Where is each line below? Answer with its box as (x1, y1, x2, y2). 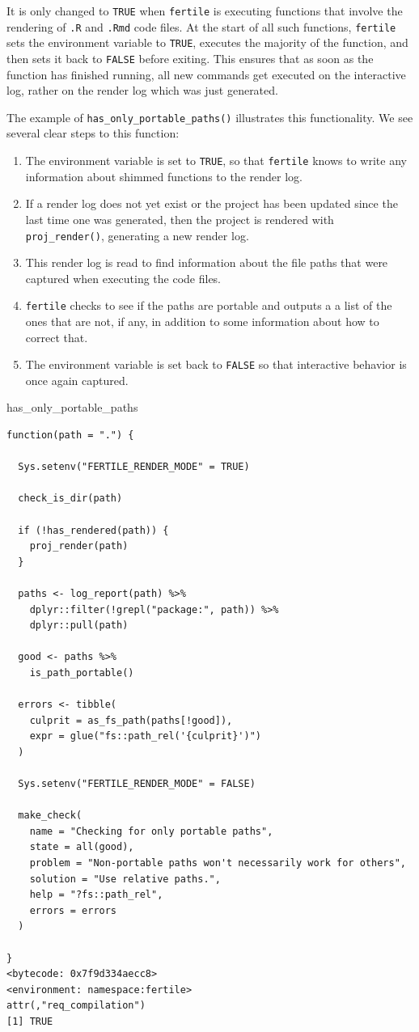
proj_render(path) (29, 540, 129, 552)
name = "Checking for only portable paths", (29, 825, 273, 837)
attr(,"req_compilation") (6, 1000, 146, 1012)
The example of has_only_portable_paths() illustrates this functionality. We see (6, 108, 413, 125)
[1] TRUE (6, 1016, 53, 1027)
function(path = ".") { (6, 429, 134, 442)
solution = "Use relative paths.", (29, 873, 221, 885)
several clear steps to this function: (6, 125, 180, 142)
